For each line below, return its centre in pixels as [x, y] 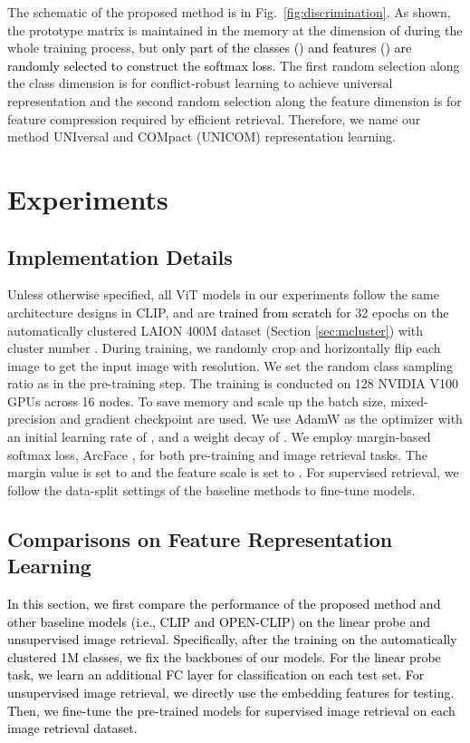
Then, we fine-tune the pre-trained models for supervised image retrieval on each [231, 710]
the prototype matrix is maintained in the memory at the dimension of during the [235, 29]
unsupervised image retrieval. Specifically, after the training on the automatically [232, 639]
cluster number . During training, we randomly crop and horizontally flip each [224, 348]
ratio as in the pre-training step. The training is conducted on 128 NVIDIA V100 [233, 383]
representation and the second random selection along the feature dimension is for [235, 100]
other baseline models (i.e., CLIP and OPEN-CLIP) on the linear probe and [219, 621]
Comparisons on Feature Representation [200, 538]
